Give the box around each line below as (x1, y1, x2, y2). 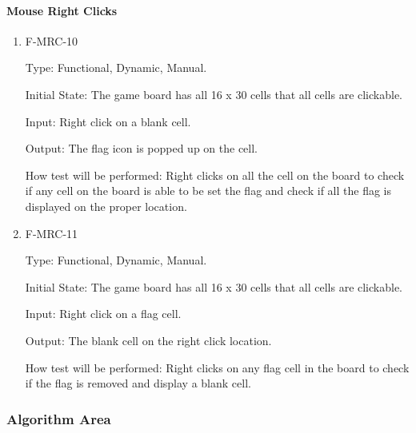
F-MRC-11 (25, 224, 78, 241)
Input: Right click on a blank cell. (25, 113, 191, 129)
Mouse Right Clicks (6, 2, 118, 18)
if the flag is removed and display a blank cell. (25, 375, 251, 391)
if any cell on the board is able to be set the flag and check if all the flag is (25, 182, 391, 199)
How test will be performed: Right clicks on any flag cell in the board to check (25, 359, 410, 375)
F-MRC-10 (25, 32, 78, 49)
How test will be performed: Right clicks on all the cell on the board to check (25, 166, 405, 183)
